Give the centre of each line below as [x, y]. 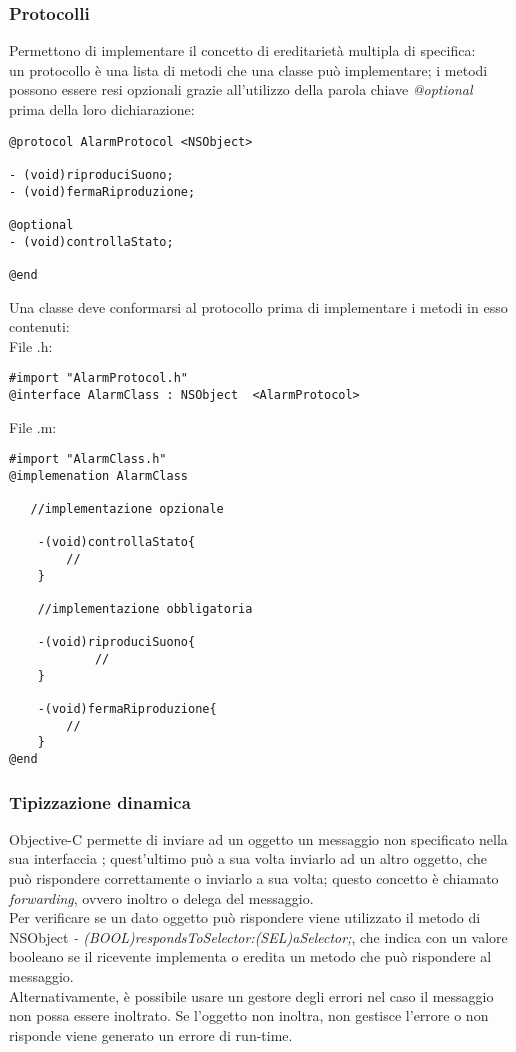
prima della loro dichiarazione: [102, 109]
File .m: [33, 426]
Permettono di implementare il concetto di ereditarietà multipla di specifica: [242, 50]
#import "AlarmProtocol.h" [98, 378]
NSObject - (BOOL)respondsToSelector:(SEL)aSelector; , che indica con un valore [258, 936]
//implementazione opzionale [127, 509]
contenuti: [39, 326]
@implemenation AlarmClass [98, 475]
